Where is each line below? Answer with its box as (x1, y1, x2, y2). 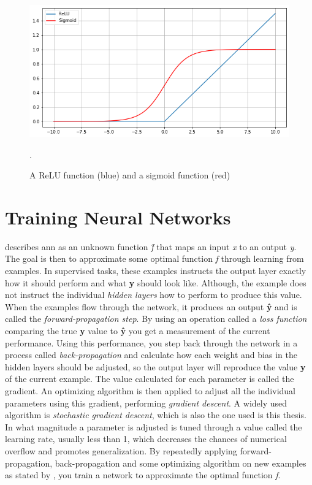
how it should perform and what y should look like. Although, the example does (5, 276, 306, 289)
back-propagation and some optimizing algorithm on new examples (55, 456, 306, 469)
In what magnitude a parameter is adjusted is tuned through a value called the (5, 420, 302, 433)
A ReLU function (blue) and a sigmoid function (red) (29, 169, 230, 181)
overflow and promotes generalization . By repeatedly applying (5, 444, 237, 457)
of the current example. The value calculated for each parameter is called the (5, 372, 294, 385)
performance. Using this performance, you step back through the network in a (5, 336, 298, 349)
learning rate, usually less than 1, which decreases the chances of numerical (5, 432, 287, 445)
